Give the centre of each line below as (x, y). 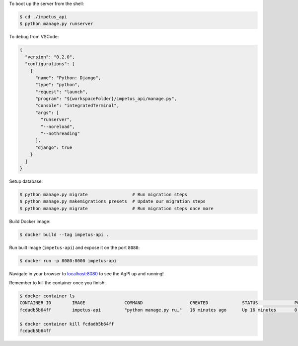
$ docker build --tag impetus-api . (64, 234)
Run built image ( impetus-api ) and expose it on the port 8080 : (74, 247)
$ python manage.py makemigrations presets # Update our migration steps (113, 201)
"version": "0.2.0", (50, 57)
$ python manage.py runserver (56, 24)
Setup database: (26, 181)
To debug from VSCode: (34, 37)
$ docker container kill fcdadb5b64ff (67, 324)
